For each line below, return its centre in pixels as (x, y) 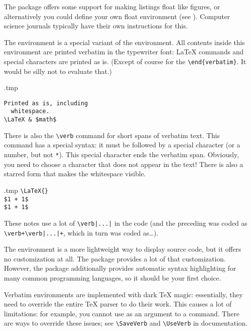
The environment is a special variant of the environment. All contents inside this (125, 42)
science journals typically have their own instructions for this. (96, 26)
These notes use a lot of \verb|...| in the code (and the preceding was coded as (126, 223)
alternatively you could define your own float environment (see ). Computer (117, 16)
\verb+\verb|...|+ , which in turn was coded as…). (81, 232)
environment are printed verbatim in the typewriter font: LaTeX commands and (124, 52)
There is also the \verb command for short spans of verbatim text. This (112, 135)
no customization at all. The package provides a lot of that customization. (115, 258)
